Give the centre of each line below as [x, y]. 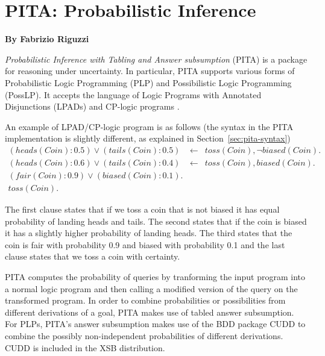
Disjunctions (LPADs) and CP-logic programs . [92, 106]
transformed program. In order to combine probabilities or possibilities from [145, 300]
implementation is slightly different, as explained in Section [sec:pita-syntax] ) [148, 138]
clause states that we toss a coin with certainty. [93, 256]
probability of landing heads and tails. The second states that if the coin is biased [156, 221]
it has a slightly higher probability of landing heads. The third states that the [149, 233]
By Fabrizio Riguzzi [47, 39]
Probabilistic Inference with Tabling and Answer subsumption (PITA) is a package [156, 59]
